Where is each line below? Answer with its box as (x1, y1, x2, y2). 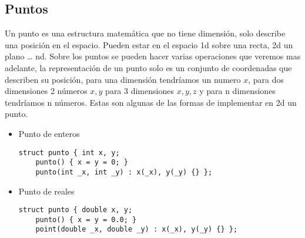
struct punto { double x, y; (18, 206, 133, 214)
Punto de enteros (18, 127, 80, 139)
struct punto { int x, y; (18, 148, 120, 157)
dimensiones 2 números (5, 85, 88, 97)
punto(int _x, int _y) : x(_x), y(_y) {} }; (35, 167, 213, 176)
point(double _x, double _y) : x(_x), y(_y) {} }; (35, 225, 238, 234)
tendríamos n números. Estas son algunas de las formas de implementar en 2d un (5, 96, 297, 108)
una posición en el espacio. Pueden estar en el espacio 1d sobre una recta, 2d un (5, 38, 293, 51)
